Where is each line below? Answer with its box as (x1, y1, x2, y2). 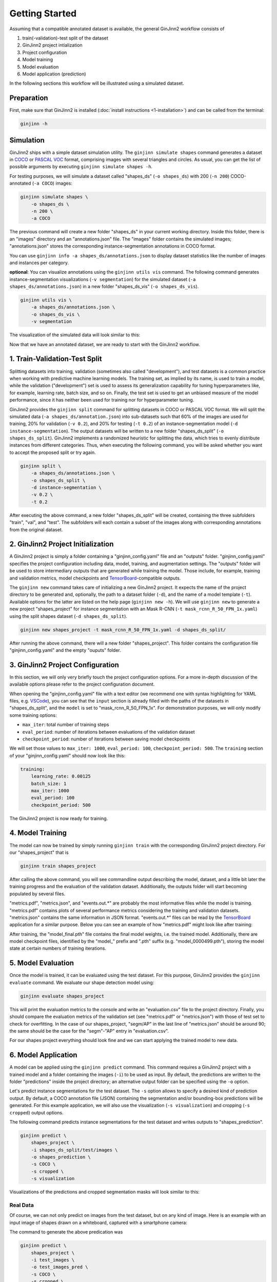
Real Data (9, 1201, 34, 1209)
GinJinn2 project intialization (22, 42, 83, 48)
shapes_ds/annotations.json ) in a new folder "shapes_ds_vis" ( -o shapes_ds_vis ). (9, 284, 199, 290)
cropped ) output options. (9, 1109, 64, 1115)
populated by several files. (9, 890, 66, 897)
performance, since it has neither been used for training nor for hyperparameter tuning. (9, 397, 194, 403)
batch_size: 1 (31, 780, 67, 787)
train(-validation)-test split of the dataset (22, 35, 109, 41)
